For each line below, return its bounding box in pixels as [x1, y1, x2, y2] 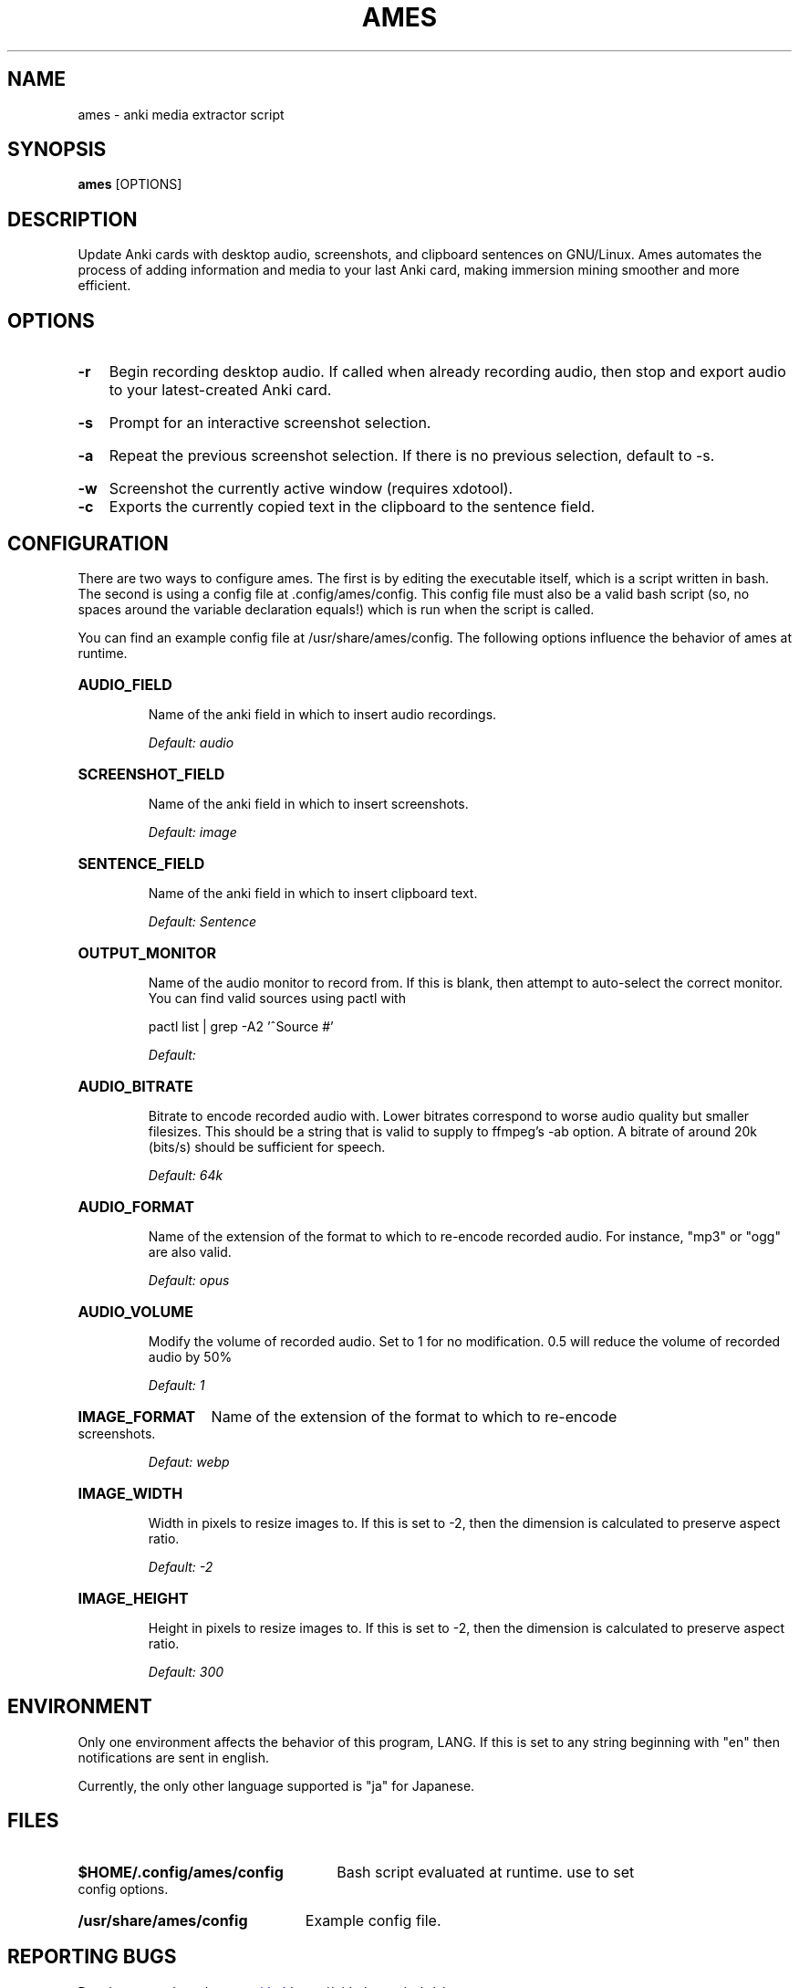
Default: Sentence [148, 913, 256, 929]
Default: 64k [148, 1167, 223, 1183]
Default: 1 [148, 1376, 205, 1393]
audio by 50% [148, 1348, 233, 1365]
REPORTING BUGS [7, 1945, 177, 1969]
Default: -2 [148, 1558, 213, 1575]
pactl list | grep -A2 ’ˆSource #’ [148, 1018, 334, 1034]
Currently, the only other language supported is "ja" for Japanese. [78, 1777, 475, 1794]
